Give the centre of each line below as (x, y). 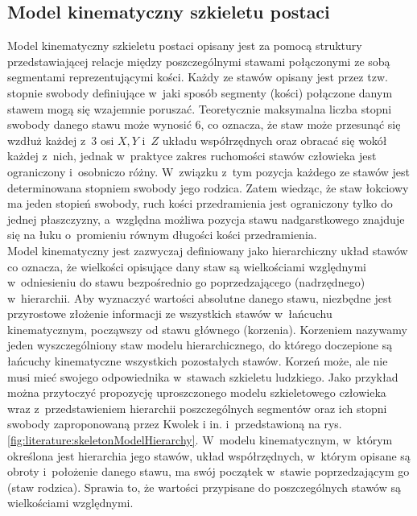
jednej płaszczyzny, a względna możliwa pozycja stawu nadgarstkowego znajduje (206, 219)
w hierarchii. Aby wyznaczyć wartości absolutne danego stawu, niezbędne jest (200, 297)
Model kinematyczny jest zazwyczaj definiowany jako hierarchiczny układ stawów (208, 250)
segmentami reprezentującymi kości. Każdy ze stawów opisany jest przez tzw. (198, 77)
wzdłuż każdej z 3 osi (61, 140)
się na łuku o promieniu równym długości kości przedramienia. (162, 235)
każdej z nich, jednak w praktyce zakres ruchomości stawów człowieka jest (192, 156)
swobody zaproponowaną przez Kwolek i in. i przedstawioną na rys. (175, 424)
